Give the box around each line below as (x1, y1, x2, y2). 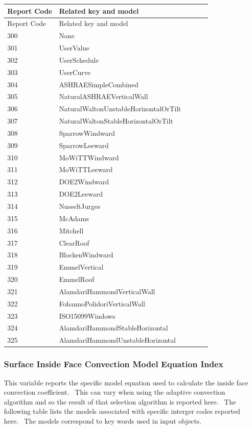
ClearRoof (59, 237, 90, 248)
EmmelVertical (59, 262, 104, 272)
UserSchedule (59, 54, 99, 65)
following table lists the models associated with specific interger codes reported (4, 406, 240, 416)
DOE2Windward (59, 177, 109, 187)
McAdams (59, 213, 89, 223)
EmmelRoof (59, 274, 94, 284)
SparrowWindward (59, 127, 115, 138)
